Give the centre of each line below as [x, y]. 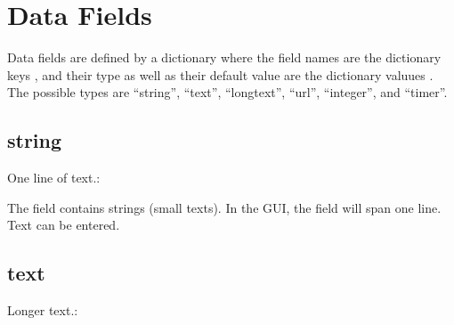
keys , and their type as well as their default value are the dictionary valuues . [220, 74]
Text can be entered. [64, 225]
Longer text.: [43, 310]
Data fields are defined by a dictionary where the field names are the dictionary [224, 57]
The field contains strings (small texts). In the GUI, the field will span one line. [224, 207]
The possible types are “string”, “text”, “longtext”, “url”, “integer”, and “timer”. [227, 92]
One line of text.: [54, 178]
